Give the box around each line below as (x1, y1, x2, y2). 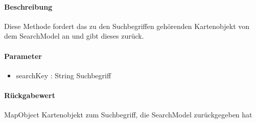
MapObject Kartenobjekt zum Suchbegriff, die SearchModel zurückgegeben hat (4, 109, 252, 120)
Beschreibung (4, 1, 53, 12)
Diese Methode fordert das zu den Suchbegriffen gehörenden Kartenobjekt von (4, 20, 250, 31)
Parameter (4, 50, 42, 61)
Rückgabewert (4, 89, 55, 100)
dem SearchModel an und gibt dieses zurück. (4, 30, 144, 41)
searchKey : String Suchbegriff (16, 70, 111, 80)
